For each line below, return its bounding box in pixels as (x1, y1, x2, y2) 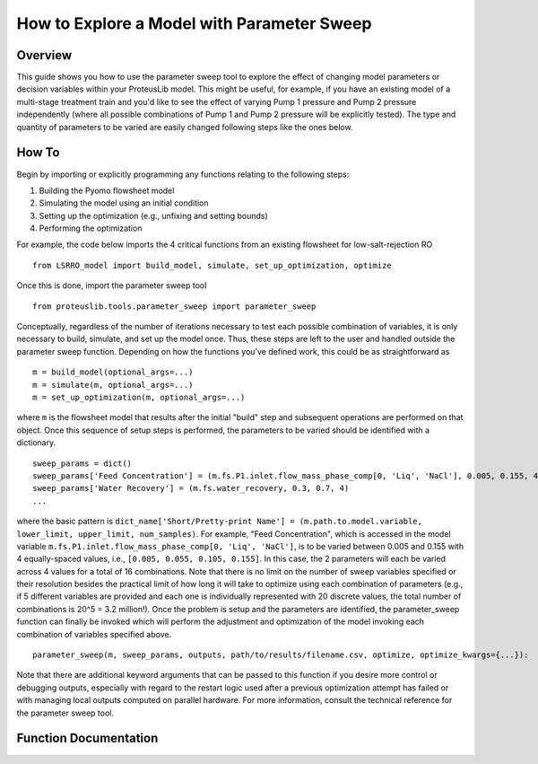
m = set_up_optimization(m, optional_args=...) (32, 392, 246, 402)
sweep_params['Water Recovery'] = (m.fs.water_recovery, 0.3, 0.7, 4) (32, 483, 350, 494)
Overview (16, 48, 73, 63)
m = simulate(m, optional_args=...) (32, 380, 194, 390)
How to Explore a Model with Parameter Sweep (16, 13, 372, 33)
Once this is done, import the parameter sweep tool (16, 280, 207, 291)
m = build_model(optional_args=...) (32, 367, 194, 377)
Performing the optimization (39, 223, 143, 233)
